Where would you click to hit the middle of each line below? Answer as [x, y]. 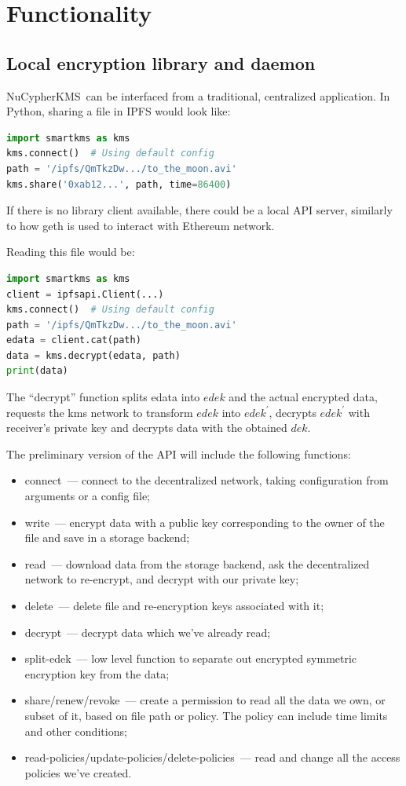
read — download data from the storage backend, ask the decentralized [197, 563]
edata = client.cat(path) [74, 340]
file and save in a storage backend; [107, 537]
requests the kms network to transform [100, 412]
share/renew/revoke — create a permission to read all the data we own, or [205, 700]
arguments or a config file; [88, 496]
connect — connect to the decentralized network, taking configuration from [207, 480]
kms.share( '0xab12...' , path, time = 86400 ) [119, 184]
